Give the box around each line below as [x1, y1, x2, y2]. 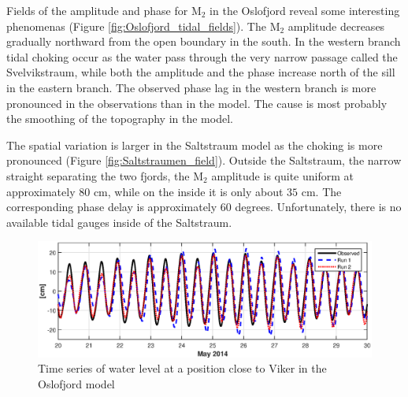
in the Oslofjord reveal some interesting [210, 2, 400, 18]
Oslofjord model [38, 375, 115, 391]
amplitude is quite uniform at [211, 167, 354, 184]
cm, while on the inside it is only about [93, 183, 284, 199]
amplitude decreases [287, 17, 385, 34]
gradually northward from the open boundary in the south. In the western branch [6, 33, 401, 50]
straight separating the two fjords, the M [6, 167, 204, 184]
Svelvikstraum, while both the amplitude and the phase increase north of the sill [6, 64, 395, 80]
